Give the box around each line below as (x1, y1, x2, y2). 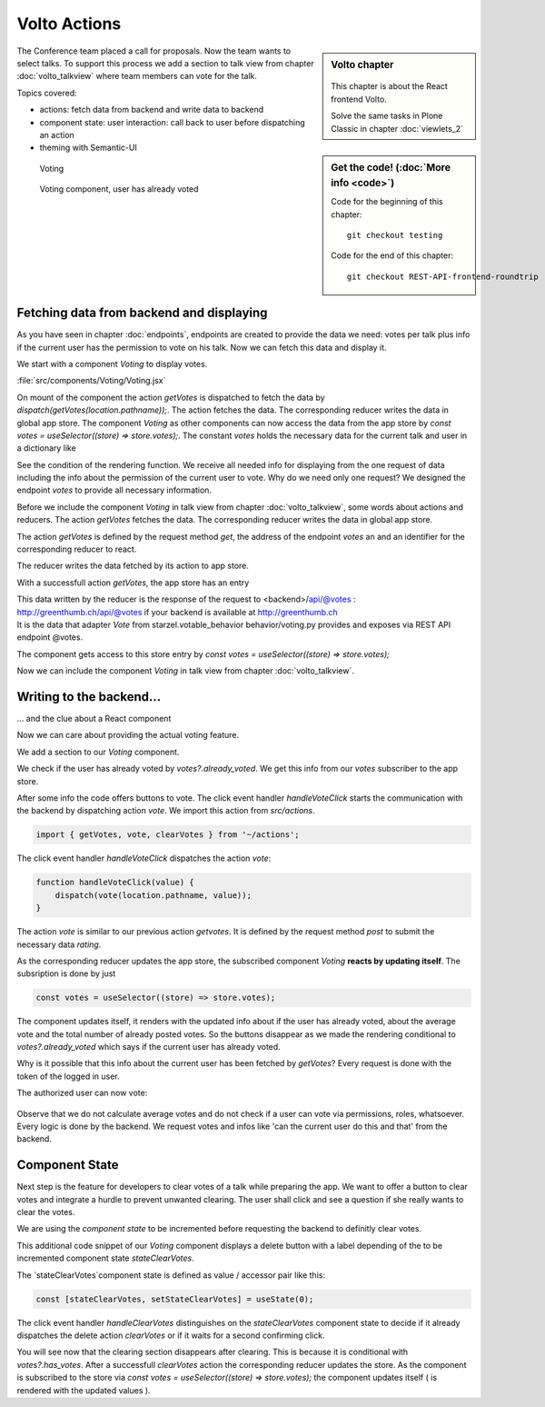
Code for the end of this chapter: (331, 250, 454, 261)
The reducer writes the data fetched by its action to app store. (16, 560, 250, 572)
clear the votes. (16, 1207, 75, 1218)
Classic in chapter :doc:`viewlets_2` (331, 123, 463, 134)
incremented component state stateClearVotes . (16, 1252, 194, 1263)
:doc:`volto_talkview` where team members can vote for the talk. (16, 71, 258, 82)
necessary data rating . (16, 939, 102, 950)
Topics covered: (16, 87, 77, 98)
